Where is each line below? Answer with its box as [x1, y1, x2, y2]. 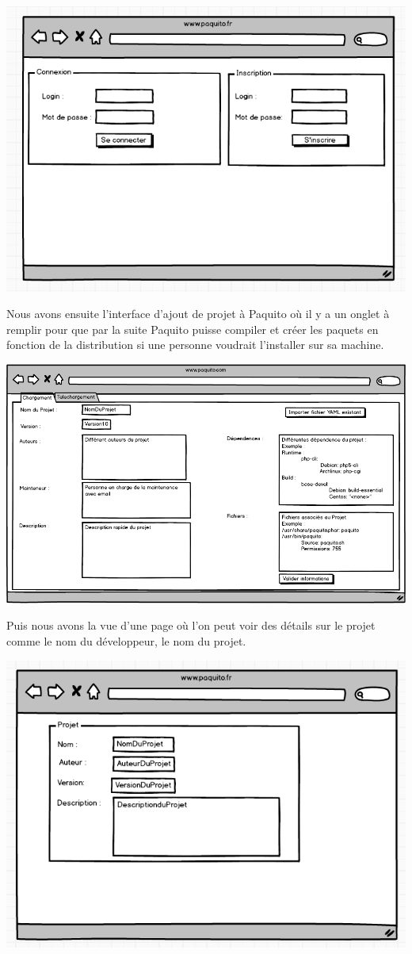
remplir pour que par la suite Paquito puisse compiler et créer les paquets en [6, 320, 379, 337]
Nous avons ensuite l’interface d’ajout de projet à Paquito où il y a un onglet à [6, 305, 390, 322]
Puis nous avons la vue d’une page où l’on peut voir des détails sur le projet [6, 617, 376, 634]
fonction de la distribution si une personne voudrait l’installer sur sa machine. [6, 336, 384, 353]
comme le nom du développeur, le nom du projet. [6, 633, 246, 649]
